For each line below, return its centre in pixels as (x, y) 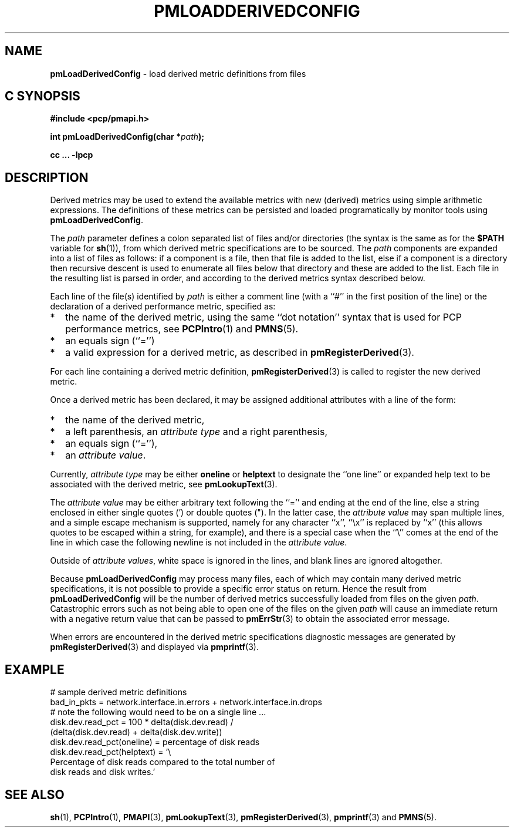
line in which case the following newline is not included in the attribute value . (199, 543)
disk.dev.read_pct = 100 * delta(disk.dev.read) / (142, 722)
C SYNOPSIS (43, 96)
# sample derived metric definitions (119, 692)
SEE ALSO (35, 794)
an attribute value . (106, 455)
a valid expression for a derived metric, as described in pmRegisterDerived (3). (240, 353)
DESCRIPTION (47, 177)
